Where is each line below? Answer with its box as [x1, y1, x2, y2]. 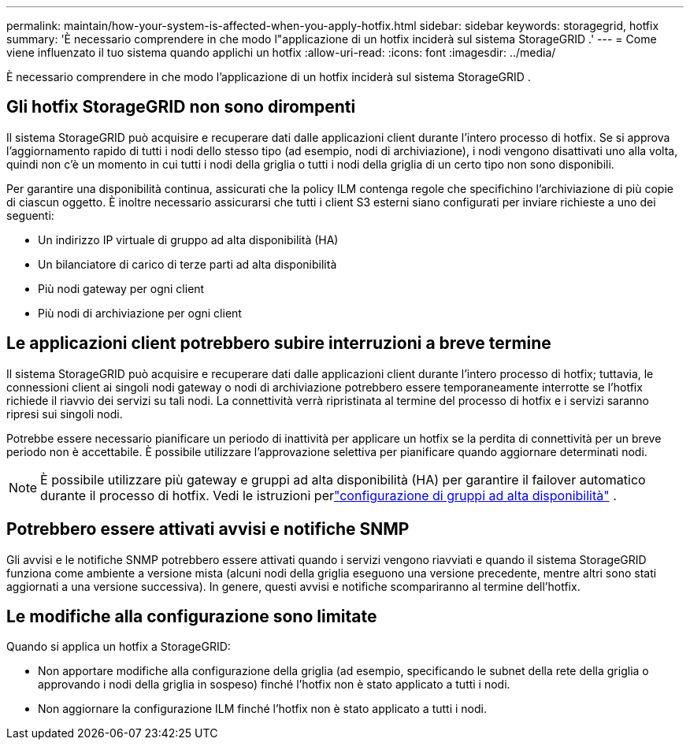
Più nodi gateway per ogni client [38, 281, 205, 295]
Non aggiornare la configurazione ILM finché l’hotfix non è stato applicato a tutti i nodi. [38, 702, 487, 716]
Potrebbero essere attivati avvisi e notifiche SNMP [6, 519, 410, 540]
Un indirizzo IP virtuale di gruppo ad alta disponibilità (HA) [38, 232, 339, 247]
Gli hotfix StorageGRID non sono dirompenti [6, 97, 356, 117]
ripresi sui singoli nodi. [6, 406, 123, 421]
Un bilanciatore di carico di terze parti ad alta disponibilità [38, 257, 337, 271]
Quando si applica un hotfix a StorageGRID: [6, 640, 231, 654]
